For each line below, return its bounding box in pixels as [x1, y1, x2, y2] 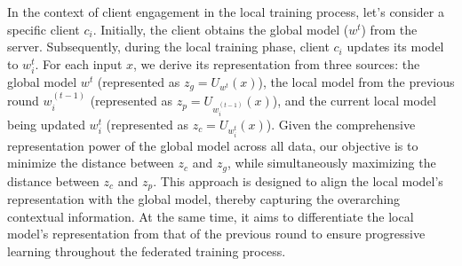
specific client [7, 20, 80, 38]
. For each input [35, 54, 123, 73]
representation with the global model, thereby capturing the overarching [7, 190, 401, 208]
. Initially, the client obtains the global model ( [92, 20, 349, 38]
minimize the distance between [7, 153, 174, 172]
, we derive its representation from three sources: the [133, 54, 420, 73]
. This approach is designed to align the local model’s [153, 171, 443, 190]
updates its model [346, 37, 444, 56]
